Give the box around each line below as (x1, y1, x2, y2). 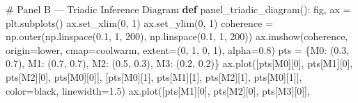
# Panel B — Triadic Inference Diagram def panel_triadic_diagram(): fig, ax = (6, 2, 351, 16)
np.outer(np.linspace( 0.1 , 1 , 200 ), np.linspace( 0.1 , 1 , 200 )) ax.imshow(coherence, (6, 29, 348, 44)
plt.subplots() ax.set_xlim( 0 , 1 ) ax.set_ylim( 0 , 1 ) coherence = (6, 15, 273, 30)
